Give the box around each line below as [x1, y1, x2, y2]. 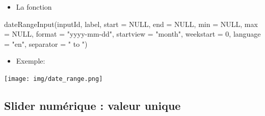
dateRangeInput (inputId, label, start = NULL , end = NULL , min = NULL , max [4, 18, 258, 29]
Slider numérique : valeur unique [4, 98, 181, 113]
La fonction [16, 2, 52, 12]
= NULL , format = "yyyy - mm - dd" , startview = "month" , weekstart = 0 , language [4, 28, 261, 39]
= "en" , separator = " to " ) [4, 38, 88, 49]
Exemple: [16, 55, 45, 66]
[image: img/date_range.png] [4, 75, 103, 82]
